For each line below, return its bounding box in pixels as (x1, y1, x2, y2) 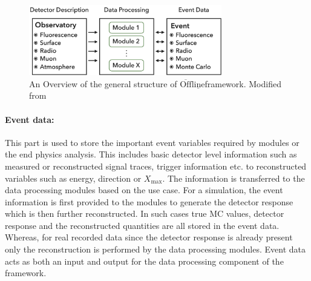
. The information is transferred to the (162, 171, 305, 184)
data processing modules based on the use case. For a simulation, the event (5, 183, 283, 196)
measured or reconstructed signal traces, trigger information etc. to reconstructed (5, 159, 307, 172)
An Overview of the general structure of (29, 77, 177, 90)
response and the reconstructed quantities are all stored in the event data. (5, 219, 280, 231)
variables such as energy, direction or (5, 171, 142, 184)
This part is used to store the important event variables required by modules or (5, 136, 300, 148)
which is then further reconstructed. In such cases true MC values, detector (5, 207, 284, 220)
